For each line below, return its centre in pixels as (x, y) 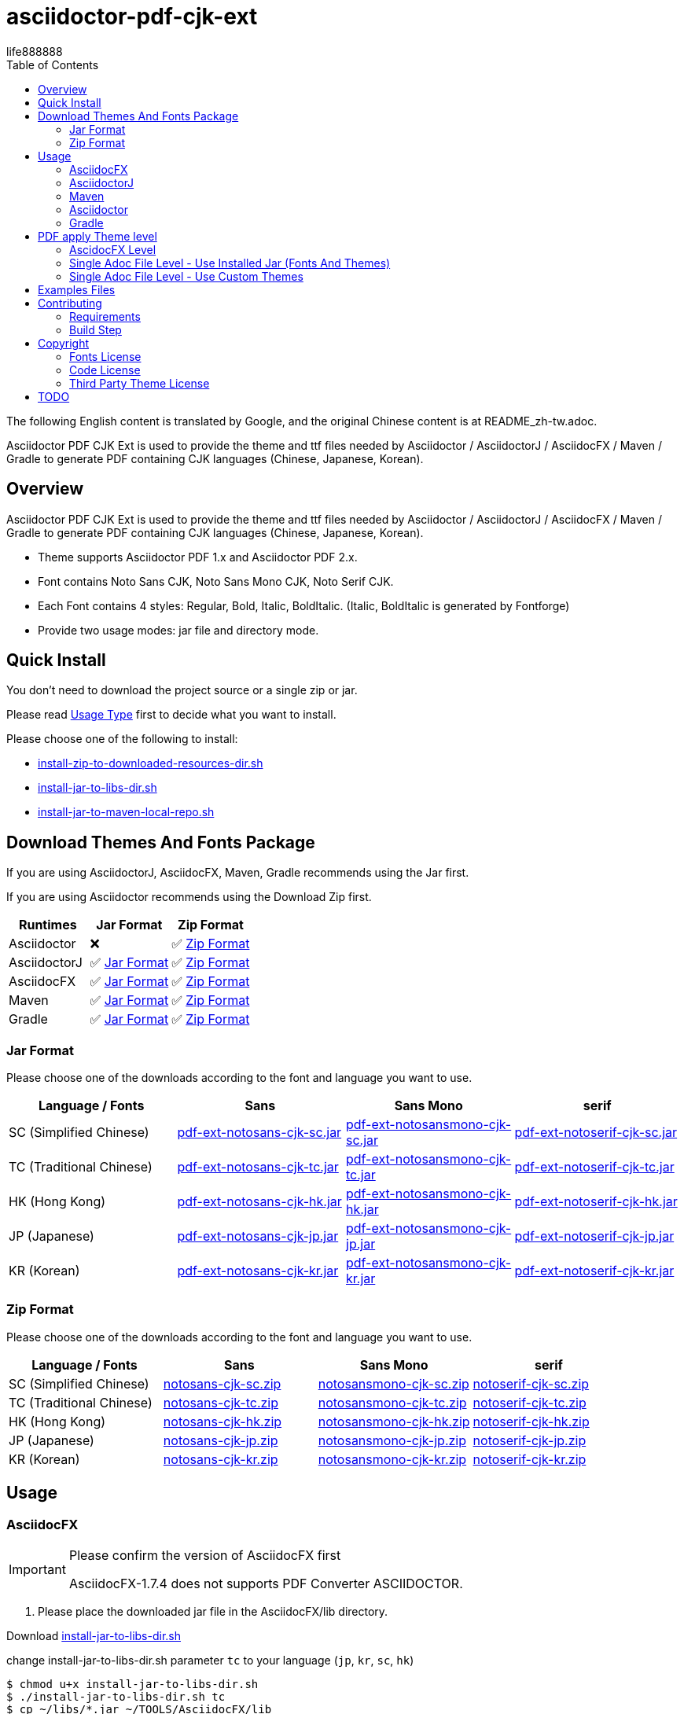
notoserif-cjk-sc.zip (531, 1383)
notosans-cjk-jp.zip (221, 1440)
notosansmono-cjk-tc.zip (392, 1402)
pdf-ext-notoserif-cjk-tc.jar (594, 1167)
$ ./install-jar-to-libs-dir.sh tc (116, 1697)
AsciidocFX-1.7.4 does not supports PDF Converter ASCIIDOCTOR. (266, 1583)
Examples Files (77, 289)
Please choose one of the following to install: (122, 739)
